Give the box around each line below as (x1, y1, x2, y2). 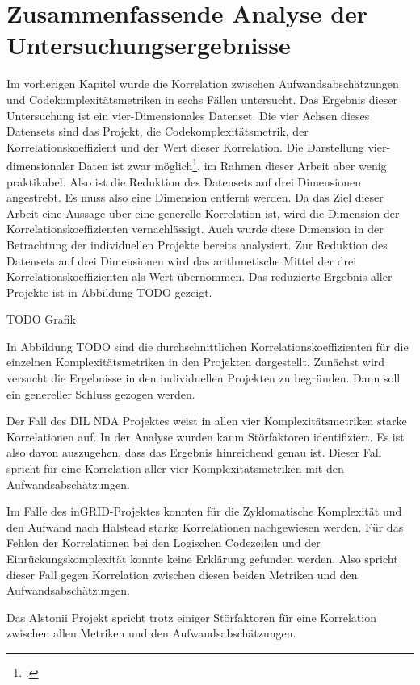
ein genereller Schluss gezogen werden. (6, 385, 195, 402)
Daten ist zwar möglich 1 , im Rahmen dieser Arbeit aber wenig (78, 155, 387, 173)
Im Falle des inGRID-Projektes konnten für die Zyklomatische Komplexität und (6, 503, 402, 520)
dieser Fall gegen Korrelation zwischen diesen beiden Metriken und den (6, 566, 358, 583)
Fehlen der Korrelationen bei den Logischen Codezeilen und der (6, 534, 321, 551)
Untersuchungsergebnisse (6, 28, 291, 61)
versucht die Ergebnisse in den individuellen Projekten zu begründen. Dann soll (6, 370, 401, 386)
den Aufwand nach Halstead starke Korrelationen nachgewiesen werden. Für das (6, 518, 404, 535)
